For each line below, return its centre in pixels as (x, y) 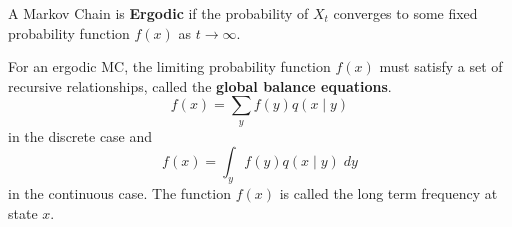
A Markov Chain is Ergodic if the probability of (158, 13)
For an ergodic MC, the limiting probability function (169, 66)
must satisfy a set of (441, 66)
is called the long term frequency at (388, 193)
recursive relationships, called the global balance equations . (200, 85)
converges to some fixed (405, 13)
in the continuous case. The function (119, 193)
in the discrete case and (80, 135)
